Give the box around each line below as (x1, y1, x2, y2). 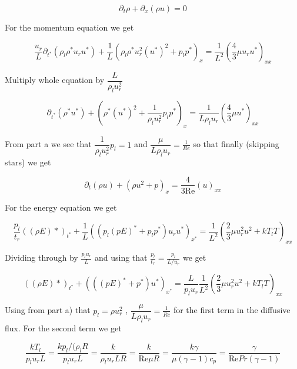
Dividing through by (5, 251, 78, 264)
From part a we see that (5, 138, 92, 150)
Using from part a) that (5, 304, 91, 316)
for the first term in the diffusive (173, 304, 291, 316)
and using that (94, 251, 148, 264)
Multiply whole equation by (5, 74, 105, 86)
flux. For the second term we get (5, 322, 122, 334)
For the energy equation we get (5, 201, 117, 213)
